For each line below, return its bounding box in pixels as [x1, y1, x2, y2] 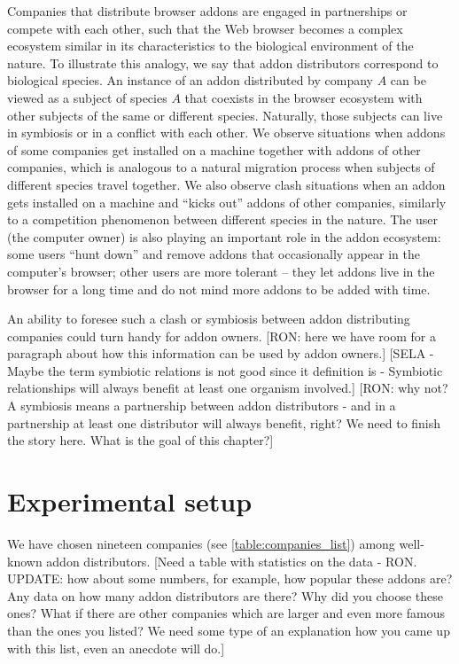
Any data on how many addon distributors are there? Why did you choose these [7, 586, 444, 605]
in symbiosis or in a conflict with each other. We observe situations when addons [7, 123, 446, 142]
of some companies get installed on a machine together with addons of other [7, 140, 421, 159]
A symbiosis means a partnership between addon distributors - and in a [7, 396, 396, 415]
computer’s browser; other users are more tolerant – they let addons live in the [7, 262, 435, 280]
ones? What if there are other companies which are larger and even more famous [7, 604, 445, 622]
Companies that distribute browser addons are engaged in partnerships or [7, 2, 408, 20]
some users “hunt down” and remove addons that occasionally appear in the [7, 245, 420, 263]
